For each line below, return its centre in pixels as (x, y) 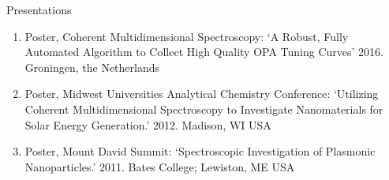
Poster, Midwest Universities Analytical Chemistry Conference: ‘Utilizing (202, 94)
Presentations (39, 9)
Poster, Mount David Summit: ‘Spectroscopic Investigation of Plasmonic (200, 151)
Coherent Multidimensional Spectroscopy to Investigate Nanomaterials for (204, 109)
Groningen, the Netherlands (92, 67)
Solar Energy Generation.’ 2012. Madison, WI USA (148, 124)
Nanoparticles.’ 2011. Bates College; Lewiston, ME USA (160, 166)
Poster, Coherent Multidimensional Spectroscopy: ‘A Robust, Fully (187, 36)
